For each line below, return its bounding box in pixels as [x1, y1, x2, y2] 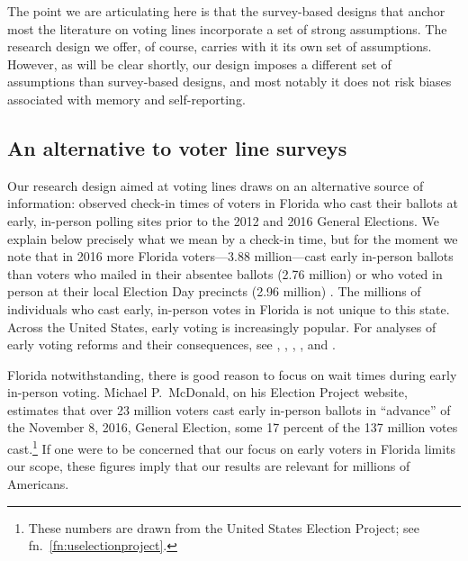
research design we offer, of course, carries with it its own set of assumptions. [7, 37, 432, 56]
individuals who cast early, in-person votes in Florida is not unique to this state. [7, 299, 450, 318]
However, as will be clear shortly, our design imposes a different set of [7, 54, 391, 73]
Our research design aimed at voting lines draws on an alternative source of [7, 176, 424, 195]
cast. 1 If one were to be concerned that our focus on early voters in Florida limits [7, 437, 456, 457]
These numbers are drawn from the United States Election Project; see [28, 518, 419, 537]
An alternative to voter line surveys [7, 133, 347, 161]
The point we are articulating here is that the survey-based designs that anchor [7, 2, 445, 20]
